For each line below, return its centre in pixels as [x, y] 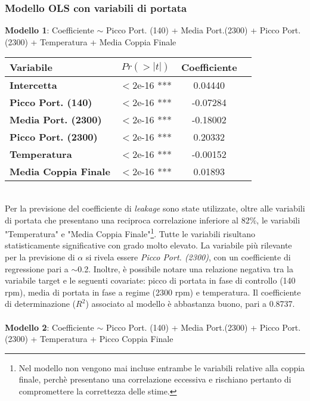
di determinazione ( [41, 304]
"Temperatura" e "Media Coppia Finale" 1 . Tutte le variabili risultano [130, 233]
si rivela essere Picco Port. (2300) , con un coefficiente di [188, 257]
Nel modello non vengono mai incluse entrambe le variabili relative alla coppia [162, 367]
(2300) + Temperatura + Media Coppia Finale [91, 41]
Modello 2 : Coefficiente [49, 327]
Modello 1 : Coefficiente [49, 30]
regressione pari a [37, 268]
